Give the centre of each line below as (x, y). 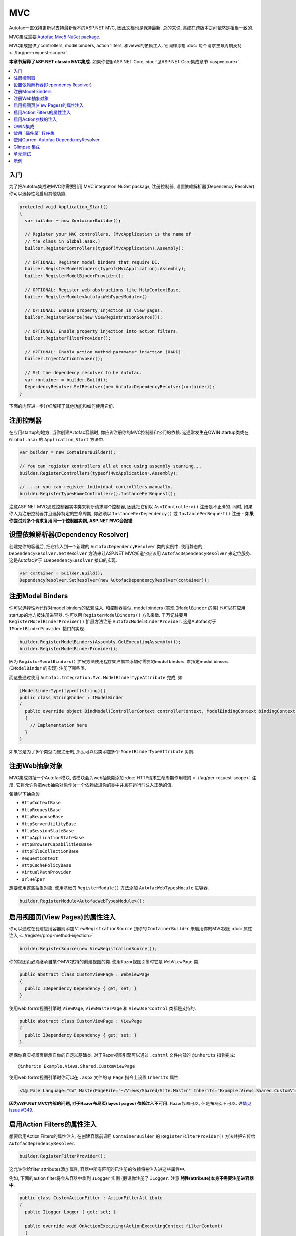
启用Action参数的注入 (35, 119)
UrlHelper (33, 879)
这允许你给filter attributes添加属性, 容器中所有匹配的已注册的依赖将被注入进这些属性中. (97, 1169)
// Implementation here (58, 725)
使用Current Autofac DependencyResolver (56, 140)
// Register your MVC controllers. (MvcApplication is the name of (108, 234)
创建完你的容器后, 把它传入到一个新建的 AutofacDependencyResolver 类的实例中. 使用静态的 (106, 546)
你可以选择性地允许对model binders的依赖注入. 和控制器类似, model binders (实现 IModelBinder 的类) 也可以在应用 (127, 608)
